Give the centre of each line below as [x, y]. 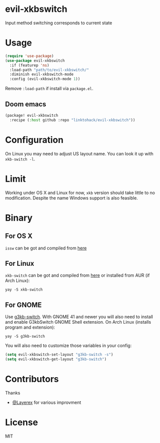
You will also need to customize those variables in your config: [68, 345]
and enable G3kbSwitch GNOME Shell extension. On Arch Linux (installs [78, 322]
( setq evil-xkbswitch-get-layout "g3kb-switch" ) [56, 359]
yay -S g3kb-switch [25, 337]
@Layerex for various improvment [47, 402]
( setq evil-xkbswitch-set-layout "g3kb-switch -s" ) [59, 355]
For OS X [19, 236]
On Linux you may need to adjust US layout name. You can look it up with [79, 153]
